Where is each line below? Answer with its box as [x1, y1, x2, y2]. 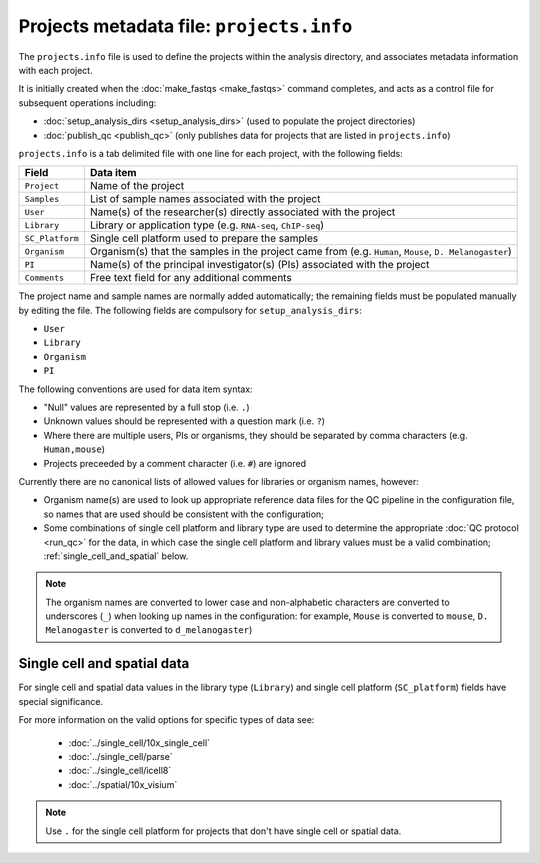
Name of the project [90, 179, 185, 193]
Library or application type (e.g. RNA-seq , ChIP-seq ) [90, 218, 325, 232]
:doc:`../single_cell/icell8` [68, 765, 172, 777]
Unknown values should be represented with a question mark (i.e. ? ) [43, 415, 325, 427]
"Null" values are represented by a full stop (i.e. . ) [43, 401, 250, 414]
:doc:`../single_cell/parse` [68, 750, 174, 762]
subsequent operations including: [18, 96, 157, 109]
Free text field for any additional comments [90, 271, 292, 285]
